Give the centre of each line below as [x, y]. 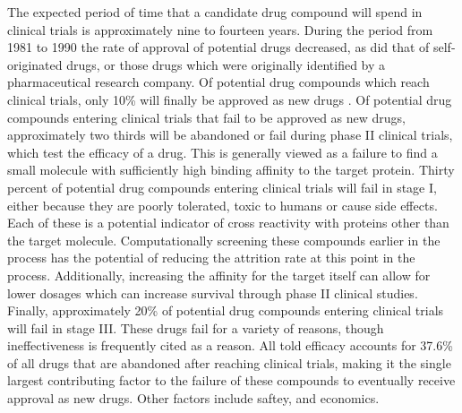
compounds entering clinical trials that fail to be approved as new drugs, [206, 117]
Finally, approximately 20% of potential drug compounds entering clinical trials [226, 310]
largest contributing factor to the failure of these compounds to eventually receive [231, 380]
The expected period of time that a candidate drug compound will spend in [215, 12]
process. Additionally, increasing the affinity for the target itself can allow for [219, 275]
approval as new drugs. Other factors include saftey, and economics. [193, 398]
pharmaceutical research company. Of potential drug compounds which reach [218, 82]
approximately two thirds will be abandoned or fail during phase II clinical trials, [230, 135]
